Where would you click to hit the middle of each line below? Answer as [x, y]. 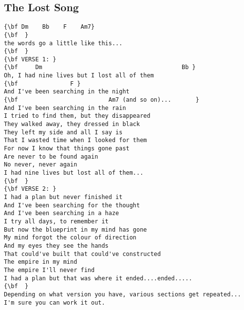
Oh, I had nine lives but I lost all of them [79, 76]
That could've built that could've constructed [83, 254]
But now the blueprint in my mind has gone [75, 229]
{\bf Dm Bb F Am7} [49, 27]
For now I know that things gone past [67, 149]
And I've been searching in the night [67, 92]
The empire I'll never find [49, 270]
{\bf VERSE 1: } [30, 59]
